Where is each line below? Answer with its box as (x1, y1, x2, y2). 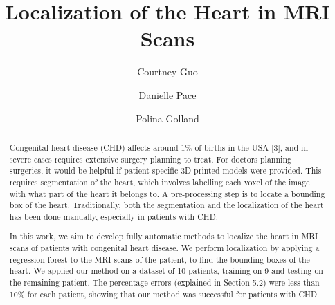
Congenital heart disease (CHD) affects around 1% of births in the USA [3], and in (9, 141, 309, 153)
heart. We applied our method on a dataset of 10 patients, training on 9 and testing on (9, 265, 323, 277)
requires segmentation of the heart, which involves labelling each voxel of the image (9, 176, 310, 187)
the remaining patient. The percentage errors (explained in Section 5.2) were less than (9, 277, 320, 288)
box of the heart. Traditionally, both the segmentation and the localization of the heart (9, 199, 324, 211)
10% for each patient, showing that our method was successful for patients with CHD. (9, 288, 320, 299)
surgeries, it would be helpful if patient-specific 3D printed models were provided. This (9, 165, 322, 176)
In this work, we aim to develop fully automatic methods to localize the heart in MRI (9, 230, 318, 242)
